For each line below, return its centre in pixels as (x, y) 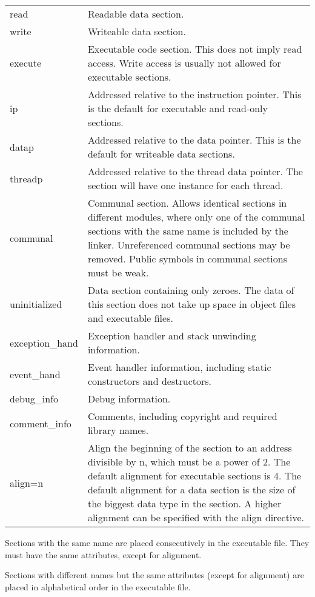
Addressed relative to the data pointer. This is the (194, 140)
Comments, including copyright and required (182, 416)
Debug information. (129, 399)
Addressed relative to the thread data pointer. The (195, 171)
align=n (27, 482)
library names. (118, 430)
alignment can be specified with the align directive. (196, 517)
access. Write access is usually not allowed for (184, 63)
